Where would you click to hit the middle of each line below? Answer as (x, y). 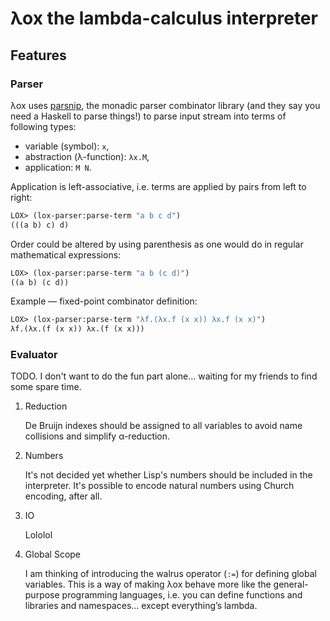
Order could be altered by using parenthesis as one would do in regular (157, 244)
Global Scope (53, 554)
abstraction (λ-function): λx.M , (87, 156)
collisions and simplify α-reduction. (97, 436)
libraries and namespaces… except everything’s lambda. (141, 606)
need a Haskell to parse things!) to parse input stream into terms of (148, 116)
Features (38, 55)
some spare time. (46, 387)
